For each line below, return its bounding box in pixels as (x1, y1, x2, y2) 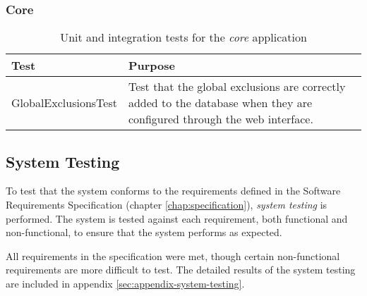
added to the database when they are (128, 94, 313, 111)
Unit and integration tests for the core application (60, 29, 307, 46)
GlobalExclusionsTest (11, 94, 117, 111)
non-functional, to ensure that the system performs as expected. (6, 225, 282, 240)
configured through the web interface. (128, 111, 313, 128)
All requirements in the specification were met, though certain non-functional (6, 248, 340, 263)
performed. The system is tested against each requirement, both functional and (6, 211, 348, 226)
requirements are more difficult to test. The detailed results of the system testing (6, 262, 356, 277)
